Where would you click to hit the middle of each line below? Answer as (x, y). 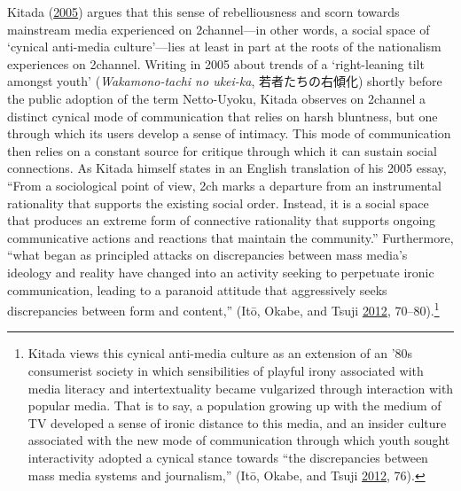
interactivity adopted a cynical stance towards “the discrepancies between (228, 457)
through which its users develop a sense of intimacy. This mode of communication (229, 133)
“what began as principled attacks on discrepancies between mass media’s (207, 255)
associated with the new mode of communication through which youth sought (239, 440)
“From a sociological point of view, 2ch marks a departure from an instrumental (224, 185)
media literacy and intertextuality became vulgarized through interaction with (241, 388)
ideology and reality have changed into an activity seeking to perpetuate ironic (221, 272)
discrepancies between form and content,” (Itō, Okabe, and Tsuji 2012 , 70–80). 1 (223, 309)
